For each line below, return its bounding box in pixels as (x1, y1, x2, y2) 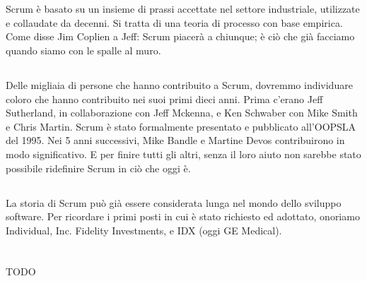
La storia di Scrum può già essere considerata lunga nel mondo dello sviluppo (6, 195, 342, 210)
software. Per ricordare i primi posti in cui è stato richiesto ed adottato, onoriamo (6, 209, 360, 224)
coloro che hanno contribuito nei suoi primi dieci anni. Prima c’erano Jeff (6, 91, 323, 106)
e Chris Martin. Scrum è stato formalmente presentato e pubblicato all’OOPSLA (6, 119, 356, 133)
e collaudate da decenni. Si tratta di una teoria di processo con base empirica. (6, 15, 343, 30)
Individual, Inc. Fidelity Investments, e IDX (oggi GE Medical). (6, 222, 282, 237)
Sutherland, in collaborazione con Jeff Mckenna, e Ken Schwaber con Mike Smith (6, 105, 358, 120)
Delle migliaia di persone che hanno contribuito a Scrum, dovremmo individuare (6, 77, 353, 92)
